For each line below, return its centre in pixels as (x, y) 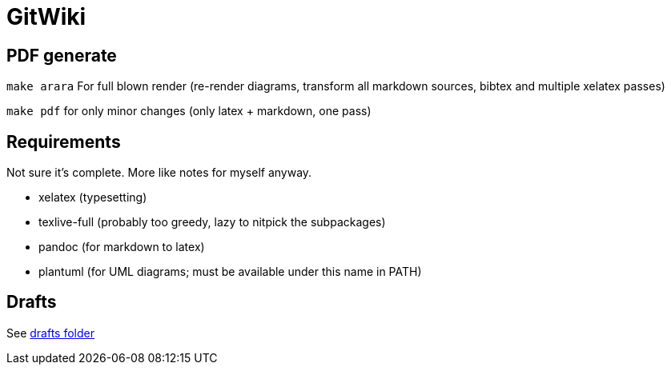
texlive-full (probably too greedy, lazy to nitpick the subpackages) (212, 222)
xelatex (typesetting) (93, 197)
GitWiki (46, 17)
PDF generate (62, 55)
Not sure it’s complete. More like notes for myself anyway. (159, 173)
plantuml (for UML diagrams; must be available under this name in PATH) (230, 272)
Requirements (64, 142)
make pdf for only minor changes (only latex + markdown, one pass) (189, 111)
